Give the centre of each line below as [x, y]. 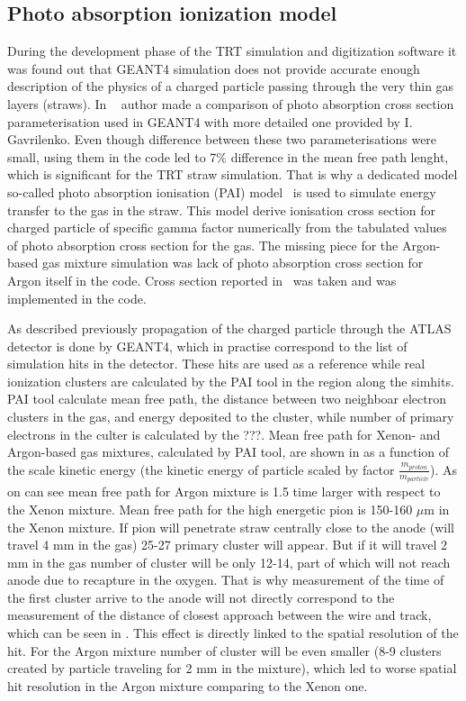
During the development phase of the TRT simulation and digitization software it [232, 51]
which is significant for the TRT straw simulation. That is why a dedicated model [233, 174]
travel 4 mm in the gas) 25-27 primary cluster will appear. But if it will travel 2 [228, 545]
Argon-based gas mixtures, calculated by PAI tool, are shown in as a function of [229, 452]
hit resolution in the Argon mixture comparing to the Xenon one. [188, 685]
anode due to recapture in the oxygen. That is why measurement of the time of [226, 580]
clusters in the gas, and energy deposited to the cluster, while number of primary [231, 417]
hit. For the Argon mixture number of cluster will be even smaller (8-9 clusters [224, 650]
